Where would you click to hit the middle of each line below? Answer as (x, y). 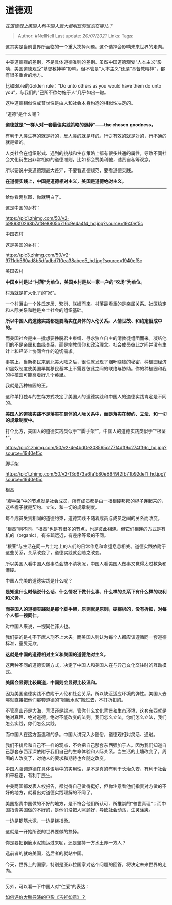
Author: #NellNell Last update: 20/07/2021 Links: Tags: (76, 36)
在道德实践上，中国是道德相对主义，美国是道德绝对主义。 (66, 181)
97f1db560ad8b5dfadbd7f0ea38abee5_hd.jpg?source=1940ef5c (74, 260)
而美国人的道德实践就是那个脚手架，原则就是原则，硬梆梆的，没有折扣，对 (84, 609)
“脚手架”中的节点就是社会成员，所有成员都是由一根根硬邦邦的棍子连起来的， (86, 501)
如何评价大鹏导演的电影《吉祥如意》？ (46, 897)
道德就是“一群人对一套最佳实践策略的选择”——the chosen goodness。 (81, 125)
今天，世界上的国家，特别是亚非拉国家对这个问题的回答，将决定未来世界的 (84, 864)
